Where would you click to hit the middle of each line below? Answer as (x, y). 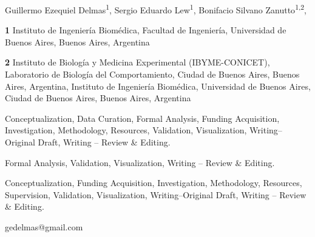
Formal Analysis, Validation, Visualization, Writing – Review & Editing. (140, 162)
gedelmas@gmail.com (44, 226)
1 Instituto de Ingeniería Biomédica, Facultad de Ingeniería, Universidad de (146, 30)
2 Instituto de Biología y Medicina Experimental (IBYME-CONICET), (137, 62)
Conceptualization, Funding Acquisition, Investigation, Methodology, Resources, (154, 183)
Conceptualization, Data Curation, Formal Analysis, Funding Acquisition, (142, 118)
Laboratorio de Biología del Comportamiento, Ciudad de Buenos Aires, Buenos (152, 74)
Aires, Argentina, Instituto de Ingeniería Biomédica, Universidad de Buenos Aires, (158, 86)
